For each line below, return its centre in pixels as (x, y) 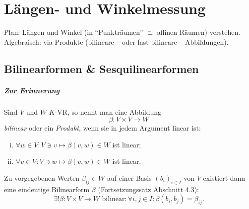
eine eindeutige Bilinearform (47, 189)
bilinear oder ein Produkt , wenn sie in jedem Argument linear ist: (102, 128)
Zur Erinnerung (32, 90)
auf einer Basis (129, 178)
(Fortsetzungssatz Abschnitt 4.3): (148, 189)
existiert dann (224, 178)
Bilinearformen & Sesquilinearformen (101, 68)
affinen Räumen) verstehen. (199, 32)
